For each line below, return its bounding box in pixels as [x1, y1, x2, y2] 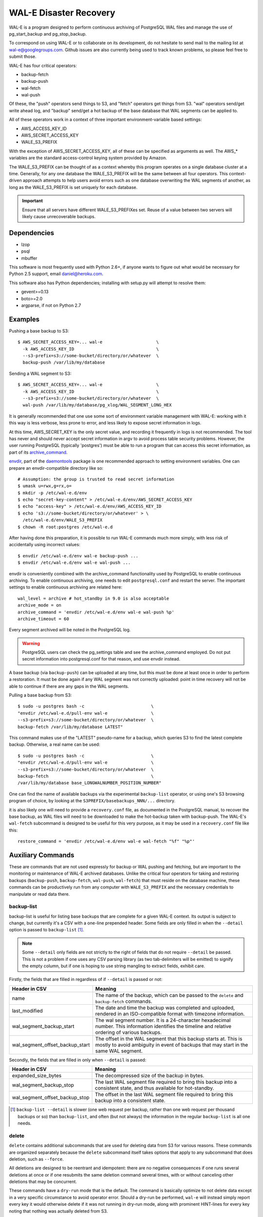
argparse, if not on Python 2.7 [21, 302, 81, 308]
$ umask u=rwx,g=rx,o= [18, 483, 72, 489]
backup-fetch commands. [95, 998, 152, 1005]
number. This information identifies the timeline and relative [95, 1023, 231, 1030]
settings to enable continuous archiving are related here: [9, 584, 123, 590]
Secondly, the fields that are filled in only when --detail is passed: [9, 1057, 147, 1063]
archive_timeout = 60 [18, 616, 69, 622]
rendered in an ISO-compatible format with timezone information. [95, 1010, 245, 1017]
